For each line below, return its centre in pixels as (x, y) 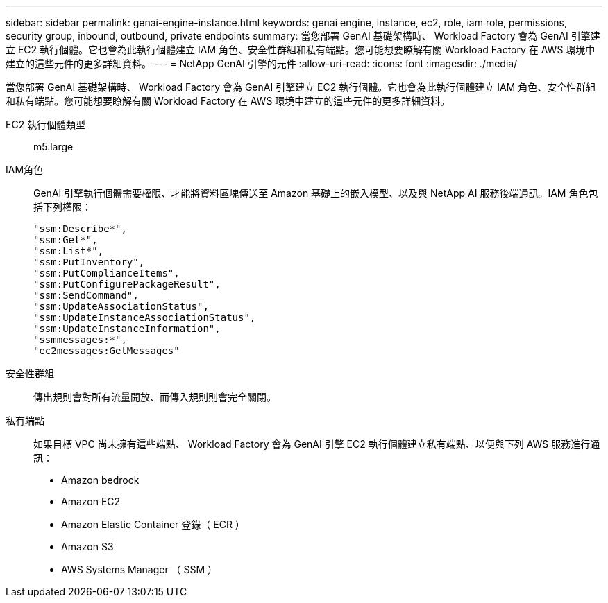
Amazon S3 (87, 547)
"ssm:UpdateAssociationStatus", (121, 306)
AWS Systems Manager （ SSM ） (140, 569)
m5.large (53, 147)
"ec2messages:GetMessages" (107, 351)
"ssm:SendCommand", (86, 295)
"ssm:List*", (69, 251)
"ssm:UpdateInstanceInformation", (127, 329)
